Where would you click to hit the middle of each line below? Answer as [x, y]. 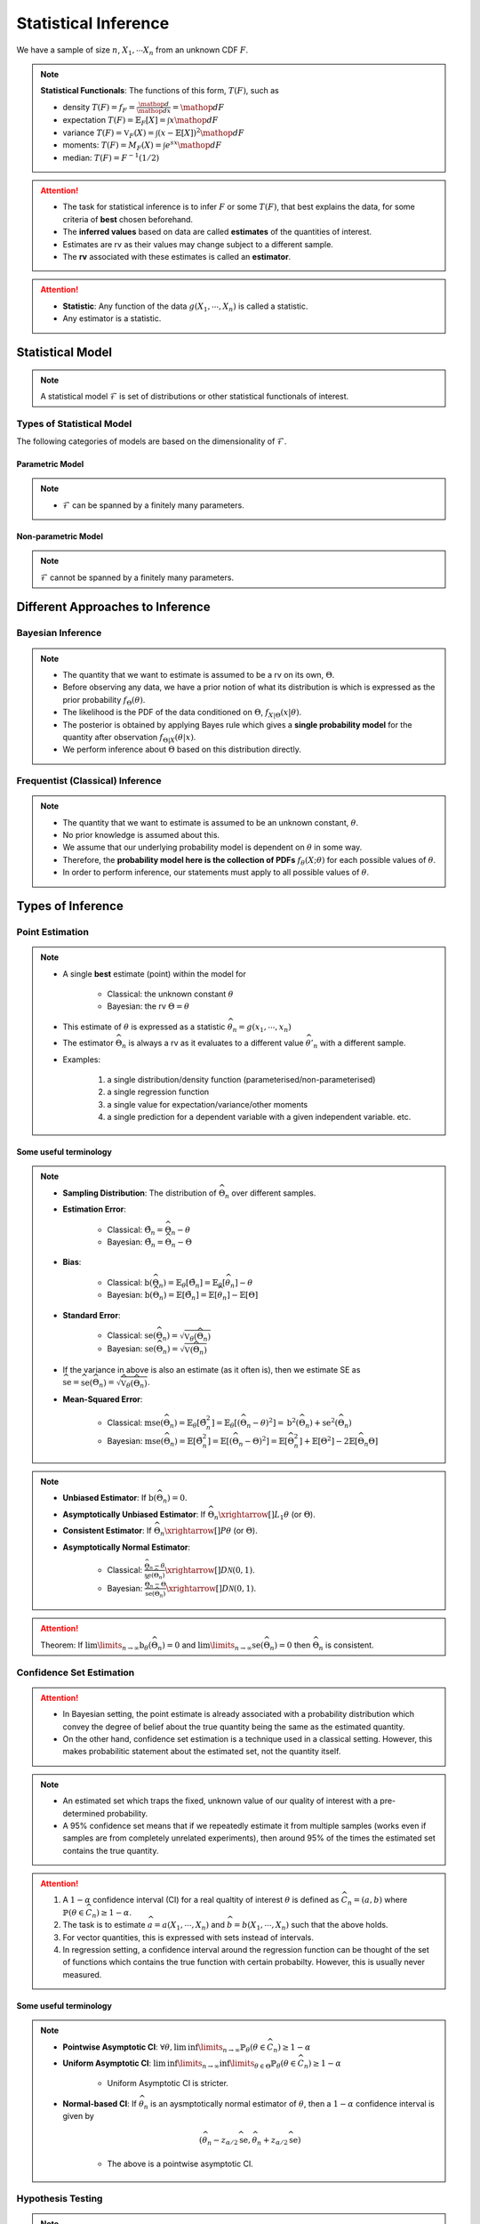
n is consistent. [346, 1646]
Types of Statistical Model [74, 423]
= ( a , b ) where [380, 1900]
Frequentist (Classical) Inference [89, 781]
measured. [82, 1974]
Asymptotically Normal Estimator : [127, 1547]
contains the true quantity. [111, 1850]
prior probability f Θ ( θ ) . [104, 701]
